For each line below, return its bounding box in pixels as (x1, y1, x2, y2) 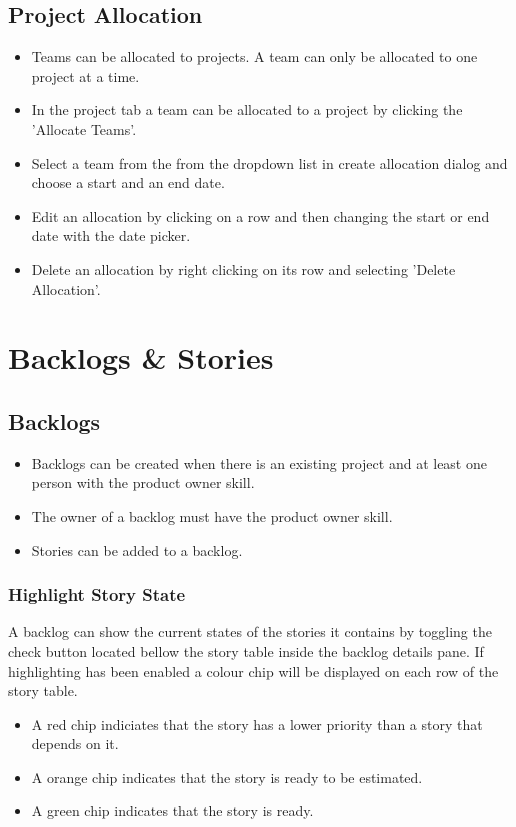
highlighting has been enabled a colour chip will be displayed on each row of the (8, 660, 499, 681)
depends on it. (31, 733, 119, 754)
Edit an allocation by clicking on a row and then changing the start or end (31, 205, 490, 226)
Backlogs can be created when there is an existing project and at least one (31, 452, 487, 473)
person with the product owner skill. (31, 472, 255, 493)
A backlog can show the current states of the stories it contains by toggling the (8, 621, 492, 642)
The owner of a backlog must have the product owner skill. (31, 505, 393, 526)
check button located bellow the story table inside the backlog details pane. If (8, 640, 484, 661)
